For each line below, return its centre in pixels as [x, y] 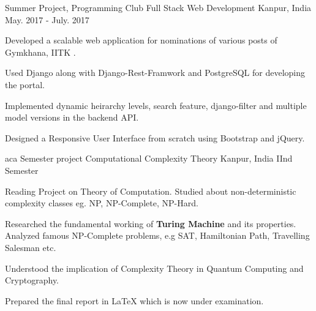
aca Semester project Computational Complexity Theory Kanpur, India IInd [149, 158]
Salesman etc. [31, 247]
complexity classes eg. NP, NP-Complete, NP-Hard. [102, 203]
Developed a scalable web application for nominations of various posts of [141, 40]
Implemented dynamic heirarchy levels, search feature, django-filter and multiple [156, 105]
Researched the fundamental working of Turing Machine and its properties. [151, 223]
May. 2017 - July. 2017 [47, 19]
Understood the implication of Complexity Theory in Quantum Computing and [154, 268]
